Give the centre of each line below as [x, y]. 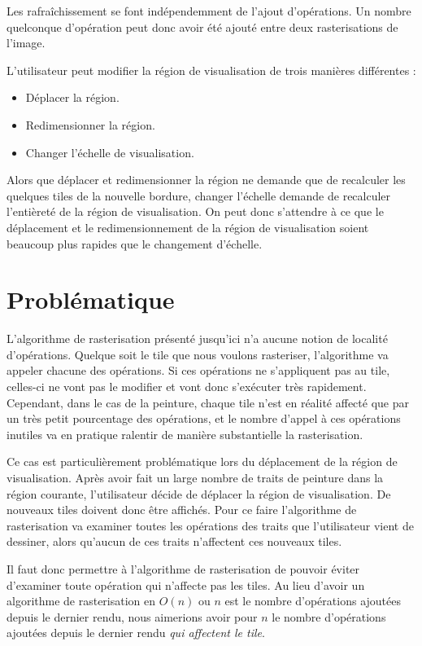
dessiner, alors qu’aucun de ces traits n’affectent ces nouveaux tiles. [174, 541]
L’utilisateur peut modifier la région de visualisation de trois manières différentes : [211, 70]
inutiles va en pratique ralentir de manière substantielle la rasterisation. [185, 434]
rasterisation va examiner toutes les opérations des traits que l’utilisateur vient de [210, 525]
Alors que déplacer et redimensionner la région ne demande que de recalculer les [206, 180]
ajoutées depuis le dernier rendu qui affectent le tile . [136, 633]
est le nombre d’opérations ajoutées [313, 601]
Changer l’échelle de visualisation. [110, 152]
